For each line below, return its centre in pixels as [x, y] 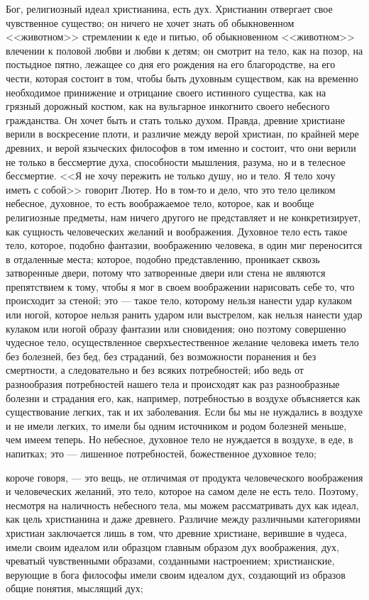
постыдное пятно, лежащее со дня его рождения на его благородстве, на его [171, 64]
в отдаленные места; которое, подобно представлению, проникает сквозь [163, 259]
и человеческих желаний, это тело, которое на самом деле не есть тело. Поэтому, [182, 491]
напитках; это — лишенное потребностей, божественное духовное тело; [161, 453]
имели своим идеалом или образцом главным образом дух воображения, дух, [172, 546]
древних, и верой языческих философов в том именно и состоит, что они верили [181, 147]
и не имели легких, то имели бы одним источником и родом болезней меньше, [176, 425]
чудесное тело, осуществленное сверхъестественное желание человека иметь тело [182, 342]
